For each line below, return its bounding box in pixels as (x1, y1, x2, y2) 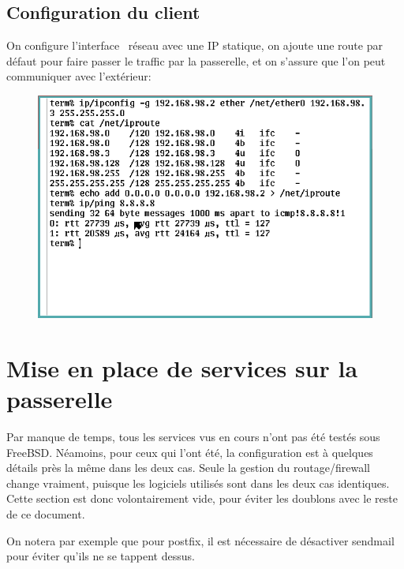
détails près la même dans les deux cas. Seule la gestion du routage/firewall (6, 459, 370, 476)
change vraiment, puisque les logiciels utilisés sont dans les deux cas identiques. (6, 474, 390, 491)
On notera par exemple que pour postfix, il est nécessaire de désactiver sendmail (6, 532, 395, 548)
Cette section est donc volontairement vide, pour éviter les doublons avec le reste (6, 490, 398, 507)
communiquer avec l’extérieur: (6, 68, 151, 84)
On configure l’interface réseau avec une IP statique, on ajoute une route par (6, 37, 383, 54)
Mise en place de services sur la (6, 351, 358, 384)
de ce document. (6, 506, 85, 522)
